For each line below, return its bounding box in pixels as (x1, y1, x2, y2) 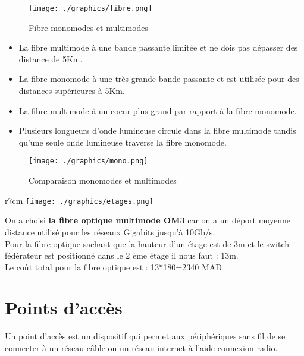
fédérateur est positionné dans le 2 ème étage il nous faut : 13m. (5, 249, 239, 262)
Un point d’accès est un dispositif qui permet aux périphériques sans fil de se (5, 330, 286, 342)
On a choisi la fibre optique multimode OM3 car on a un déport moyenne (5, 214, 290, 226)
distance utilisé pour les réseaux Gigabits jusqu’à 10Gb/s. (5, 225, 215, 238)
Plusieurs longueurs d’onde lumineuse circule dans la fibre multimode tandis (18, 124, 296, 137)
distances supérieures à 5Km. (18, 84, 125, 97)
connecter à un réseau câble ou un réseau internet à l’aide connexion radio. (5, 342, 278, 354)
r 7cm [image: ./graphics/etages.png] (5, 194, 153, 206)
